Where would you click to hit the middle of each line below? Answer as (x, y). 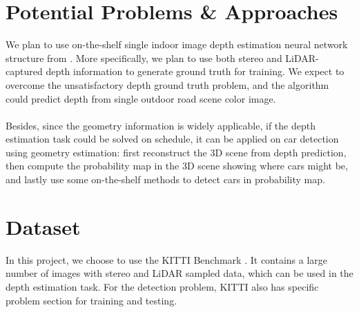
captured (24, 71)
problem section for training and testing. (91, 300)
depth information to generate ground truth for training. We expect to (195, 71)
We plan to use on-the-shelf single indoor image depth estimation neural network (177, 44)
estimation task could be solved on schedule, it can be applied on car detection (172, 139)
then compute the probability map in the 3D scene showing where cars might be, (177, 166)
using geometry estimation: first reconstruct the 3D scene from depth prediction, (176, 152)
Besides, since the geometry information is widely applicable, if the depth (161, 125)
